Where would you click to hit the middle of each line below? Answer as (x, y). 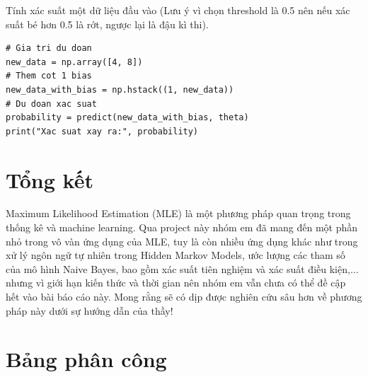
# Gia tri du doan (49, 48)
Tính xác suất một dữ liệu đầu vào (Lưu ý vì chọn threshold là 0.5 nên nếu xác (178, 10)
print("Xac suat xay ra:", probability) (102, 131)
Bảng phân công (86, 359)
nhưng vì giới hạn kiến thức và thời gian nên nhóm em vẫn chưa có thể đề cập (176, 283)
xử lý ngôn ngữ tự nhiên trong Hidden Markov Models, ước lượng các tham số (176, 255)
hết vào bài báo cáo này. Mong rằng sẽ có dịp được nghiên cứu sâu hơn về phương (184, 297)
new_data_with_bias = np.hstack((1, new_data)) (120, 89)
